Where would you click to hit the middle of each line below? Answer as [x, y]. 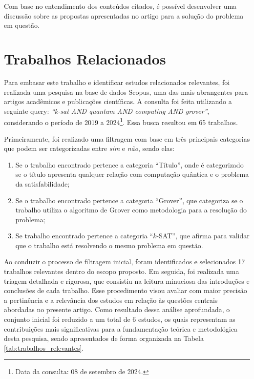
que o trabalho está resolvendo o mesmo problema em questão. [109, 245]
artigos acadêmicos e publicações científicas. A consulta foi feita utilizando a [118, 101]
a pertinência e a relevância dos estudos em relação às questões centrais [111, 300]
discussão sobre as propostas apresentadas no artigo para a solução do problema [124, 15]
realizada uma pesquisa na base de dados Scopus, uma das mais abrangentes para [126, 92]
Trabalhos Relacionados [85, 58]
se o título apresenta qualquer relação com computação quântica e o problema [132, 174]
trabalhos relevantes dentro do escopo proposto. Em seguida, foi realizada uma [122, 271]
